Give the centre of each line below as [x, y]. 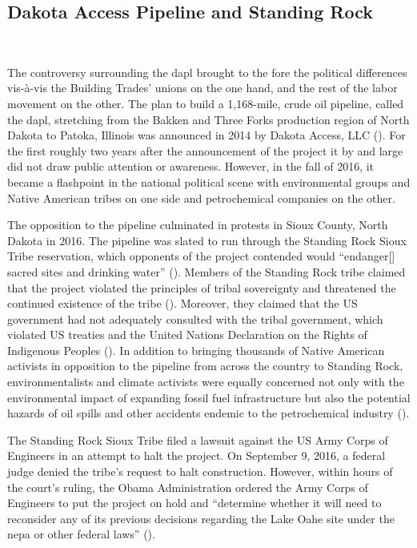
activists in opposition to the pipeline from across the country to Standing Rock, [205, 366]
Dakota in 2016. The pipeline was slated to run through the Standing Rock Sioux [207, 240]
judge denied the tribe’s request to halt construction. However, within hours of [200, 471]
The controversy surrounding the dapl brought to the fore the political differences [207, 72]
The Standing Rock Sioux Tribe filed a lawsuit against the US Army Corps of [198, 439]
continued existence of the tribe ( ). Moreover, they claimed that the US [182, 303]
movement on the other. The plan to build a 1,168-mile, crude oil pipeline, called [206, 103]
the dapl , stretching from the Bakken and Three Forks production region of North [208, 119]
